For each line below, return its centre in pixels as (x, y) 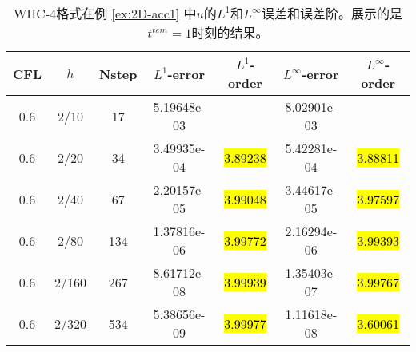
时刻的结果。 (230, 32)
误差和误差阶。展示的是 (332, 13)
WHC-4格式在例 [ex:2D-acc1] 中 (105, 13)
